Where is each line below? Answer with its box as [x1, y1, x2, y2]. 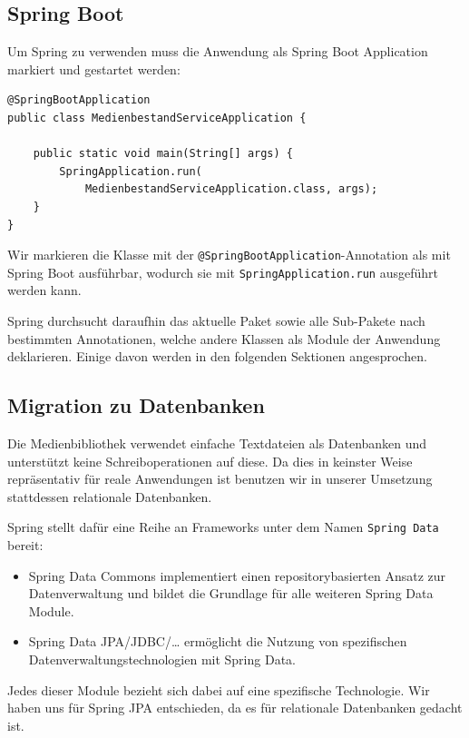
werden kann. [7, 280, 82, 300]
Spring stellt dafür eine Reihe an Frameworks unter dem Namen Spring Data [7, 517, 439, 536]
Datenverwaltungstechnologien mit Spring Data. [28, 650, 296, 669]
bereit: [7, 536, 44, 555]
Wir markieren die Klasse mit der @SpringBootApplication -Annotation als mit [7, 245, 451, 264]
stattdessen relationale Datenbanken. [7, 487, 212, 506]
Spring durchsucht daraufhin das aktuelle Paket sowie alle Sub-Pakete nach [7, 311, 425, 330]
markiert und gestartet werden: [7, 59, 181, 78]
